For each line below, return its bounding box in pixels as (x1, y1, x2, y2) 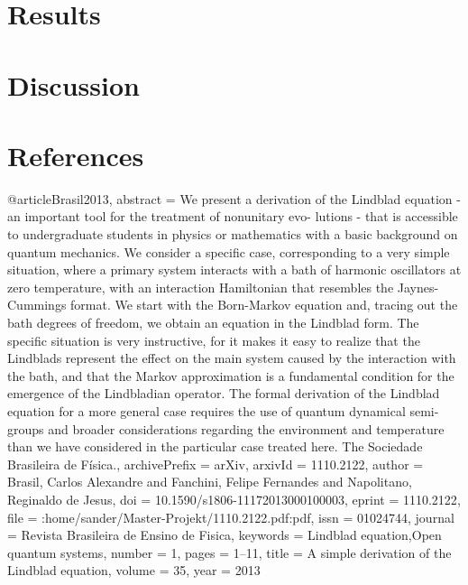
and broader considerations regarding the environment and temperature (48, 419, 445, 438)
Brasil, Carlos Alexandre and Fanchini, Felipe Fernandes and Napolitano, (7, 472, 412, 491)
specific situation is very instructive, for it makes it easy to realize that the (7, 330, 420, 349)
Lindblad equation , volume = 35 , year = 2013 (7, 561, 261, 580)
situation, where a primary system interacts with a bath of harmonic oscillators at (7, 260, 462, 279)
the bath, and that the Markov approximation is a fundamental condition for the (7, 366, 454, 385)
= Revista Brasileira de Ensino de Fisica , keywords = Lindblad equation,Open (7, 525, 442, 544)
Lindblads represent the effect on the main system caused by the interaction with (7, 348, 456, 367)
